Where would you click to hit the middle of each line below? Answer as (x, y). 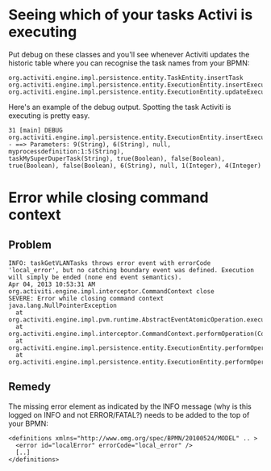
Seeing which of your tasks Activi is (131, 15)
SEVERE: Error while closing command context (86, 298)
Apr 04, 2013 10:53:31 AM (52, 284)
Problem (30, 244)
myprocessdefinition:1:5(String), (67, 151)
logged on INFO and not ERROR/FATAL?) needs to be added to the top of (129, 414)
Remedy (29, 387)
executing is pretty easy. (49, 116)
